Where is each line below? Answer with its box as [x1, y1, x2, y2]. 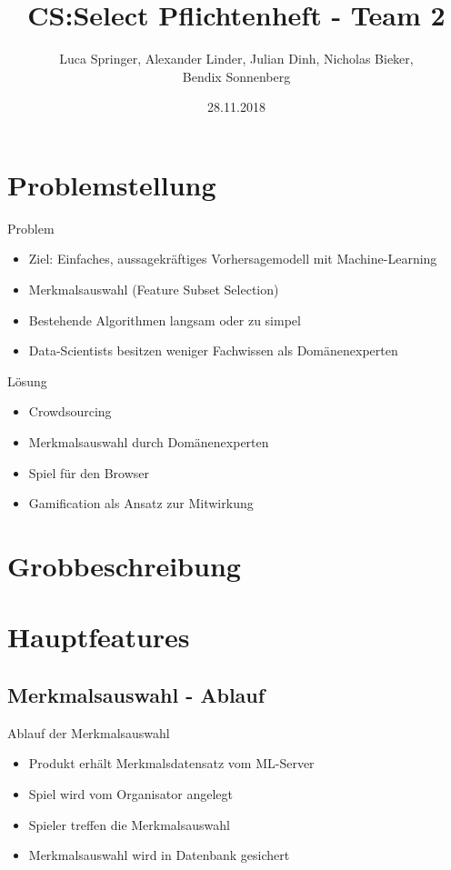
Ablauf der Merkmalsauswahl [7, 723, 170, 742]
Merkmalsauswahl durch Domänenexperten [28, 433, 269, 451]
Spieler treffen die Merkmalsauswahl [28, 815, 230, 834]
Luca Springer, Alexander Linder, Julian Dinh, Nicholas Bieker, [59, 49, 414, 68]
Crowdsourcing [28, 402, 112, 421]
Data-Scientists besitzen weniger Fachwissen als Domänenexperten [28, 341, 398, 360]
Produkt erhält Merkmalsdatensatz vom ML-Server [28, 754, 315, 773]
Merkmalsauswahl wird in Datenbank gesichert [28, 845, 290, 865]
